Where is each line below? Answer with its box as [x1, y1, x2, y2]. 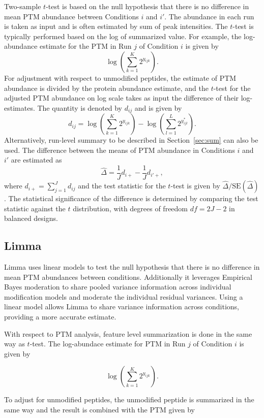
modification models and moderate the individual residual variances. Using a [4, 291, 243, 302]
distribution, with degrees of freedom [73, 203, 188, 213]
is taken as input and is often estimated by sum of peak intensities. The [4, 21, 228, 31]
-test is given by [170, 180, 220, 191]
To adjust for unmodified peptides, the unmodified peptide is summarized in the [4, 394, 254, 405]
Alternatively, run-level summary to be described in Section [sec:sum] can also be [4, 135, 258, 145]
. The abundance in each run [164, 11, 254, 21]
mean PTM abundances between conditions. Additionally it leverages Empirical [4, 271, 252, 282]
